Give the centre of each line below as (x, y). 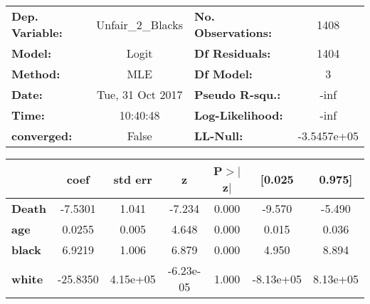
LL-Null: (219, 136)
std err (133, 179)
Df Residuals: (233, 53)
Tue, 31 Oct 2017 (139, 94)
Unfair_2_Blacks (140, 24)
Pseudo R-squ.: (238, 94)
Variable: (37, 32)
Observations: (233, 32)
